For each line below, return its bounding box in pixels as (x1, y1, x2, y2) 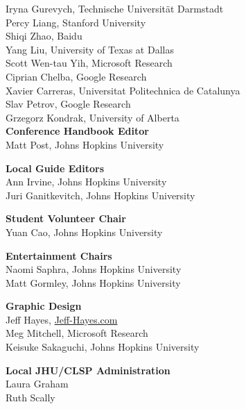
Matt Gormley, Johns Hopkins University (6, 275, 181, 290)
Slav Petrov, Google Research (6, 97, 131, 111)
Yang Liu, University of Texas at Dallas (6, 42, 174, 56)
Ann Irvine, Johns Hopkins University (6, 174, 167, 189)
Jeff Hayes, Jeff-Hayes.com (6, 312, 118, 326)
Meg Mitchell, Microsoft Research (6, 326, 148, 340)
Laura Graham (6, 376, 69, 391)
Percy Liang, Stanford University (6, 15, 146, 29)
